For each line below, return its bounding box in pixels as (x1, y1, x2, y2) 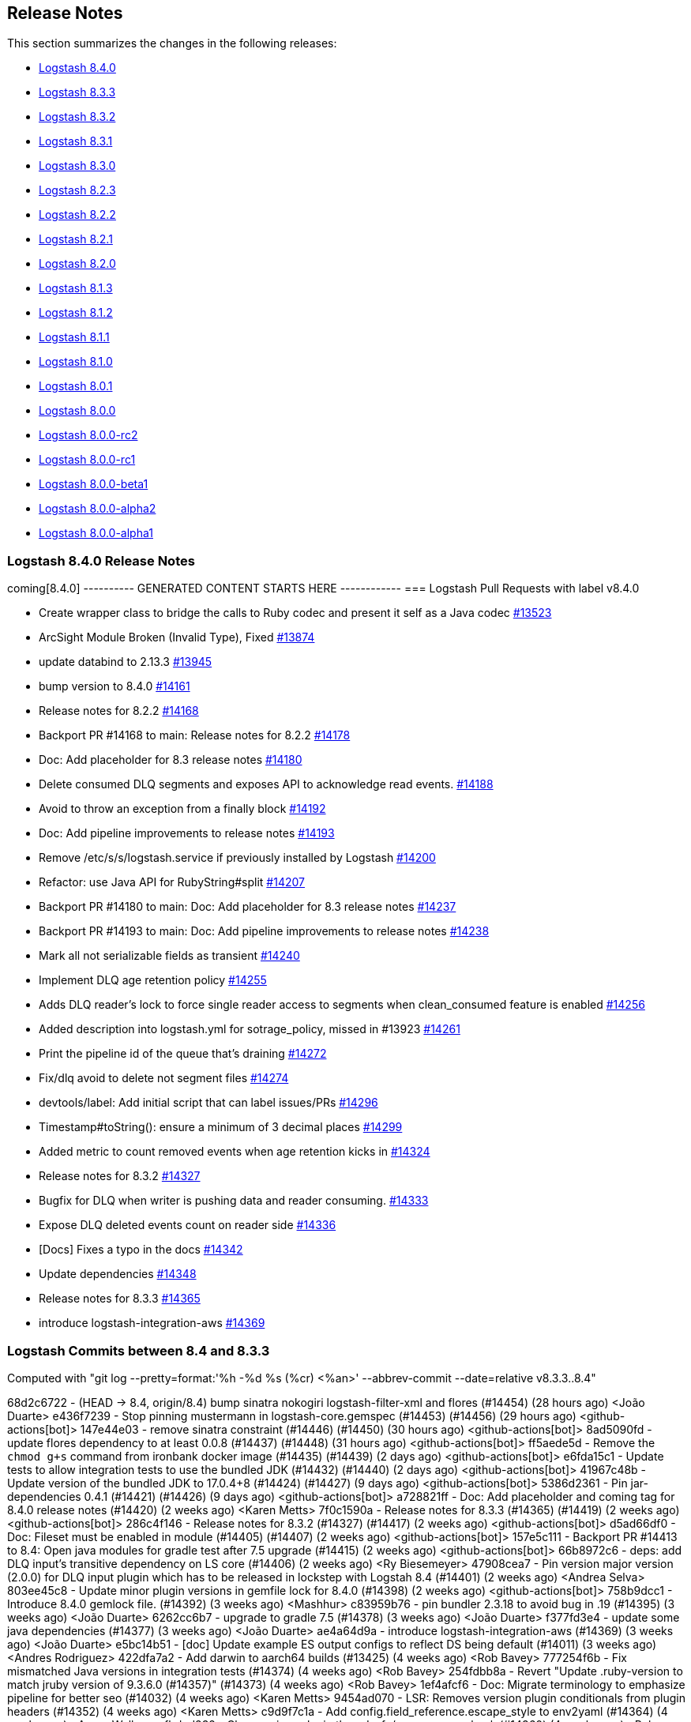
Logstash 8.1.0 (39, 355, 113, 369)
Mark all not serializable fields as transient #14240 (39, 949, 300, 963)
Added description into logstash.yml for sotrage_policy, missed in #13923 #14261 (39, 1022, 460, 1036)
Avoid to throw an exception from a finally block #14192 (39, 802, 326, 816)
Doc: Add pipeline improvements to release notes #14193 (39, 826, 335, 840)
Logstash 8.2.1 (39, 232, 113, 246)
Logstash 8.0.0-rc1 (39, 453, 136, 467)
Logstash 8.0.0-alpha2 (39, 502, 156, 516)
